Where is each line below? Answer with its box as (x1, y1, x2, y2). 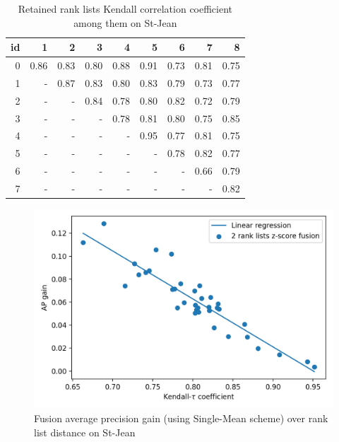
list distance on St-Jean (34, 424, 136, 439)
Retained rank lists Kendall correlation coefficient (18, 1, 233, 16)
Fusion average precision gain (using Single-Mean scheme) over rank (34, 411, 328, 426)
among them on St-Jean (73, 15, 177, 30)
